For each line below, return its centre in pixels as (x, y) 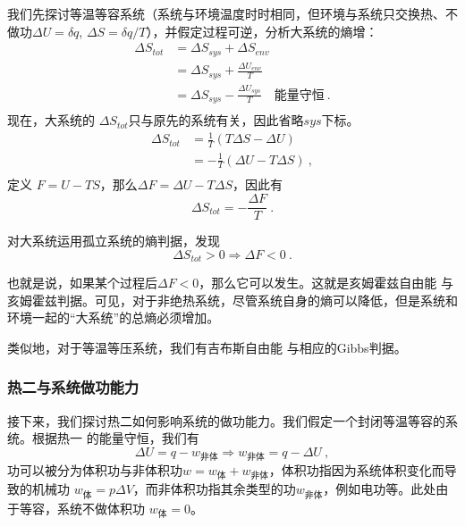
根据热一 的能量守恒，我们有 (115, 438)
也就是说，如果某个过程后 (82, 283)
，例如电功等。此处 (380, 489)
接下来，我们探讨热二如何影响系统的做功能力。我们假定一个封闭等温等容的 (226, 420)
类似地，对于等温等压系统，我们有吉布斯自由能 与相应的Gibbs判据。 (207, 347)
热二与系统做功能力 (73, 387)
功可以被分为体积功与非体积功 (95, 470)
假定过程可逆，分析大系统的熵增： (278, 31)
